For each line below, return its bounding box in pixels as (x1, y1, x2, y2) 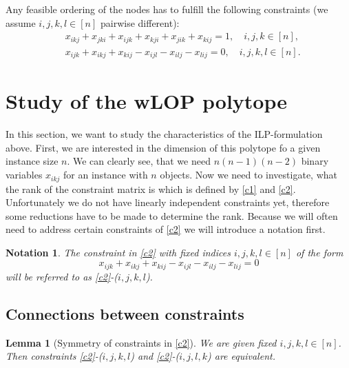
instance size (6, 154, 59, 168)
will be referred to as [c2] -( (6, 269, 118, 283)
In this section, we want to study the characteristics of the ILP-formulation (6, 127, 323, 141)
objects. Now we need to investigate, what (160, 167, 337, 182)
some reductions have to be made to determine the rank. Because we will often (6, 208, 338, 223)
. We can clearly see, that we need (67, 154, 211, 168)
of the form (295, 245, 343, 259)
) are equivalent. (207, 349, 275, 363)
